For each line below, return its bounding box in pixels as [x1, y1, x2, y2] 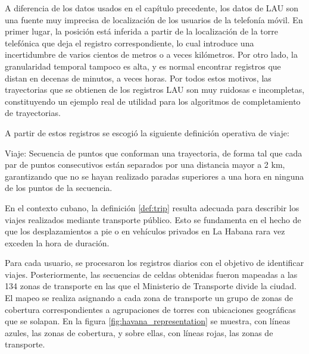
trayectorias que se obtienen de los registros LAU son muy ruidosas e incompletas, [5, 83, 305, 96]
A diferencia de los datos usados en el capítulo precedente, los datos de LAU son [5, 2, 299, 14]
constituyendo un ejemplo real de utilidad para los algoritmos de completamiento [5, 95, 301, 107]
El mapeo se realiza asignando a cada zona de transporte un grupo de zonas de [5, 292, 294, 304]
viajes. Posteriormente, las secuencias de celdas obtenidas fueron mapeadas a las [5, 268, 298, 280]
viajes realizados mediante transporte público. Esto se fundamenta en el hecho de [5, 213, 301, 225]
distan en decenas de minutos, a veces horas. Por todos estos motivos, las [5, 71, 271, 84]
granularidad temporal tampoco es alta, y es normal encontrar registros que [5, 59, 281, 72]
